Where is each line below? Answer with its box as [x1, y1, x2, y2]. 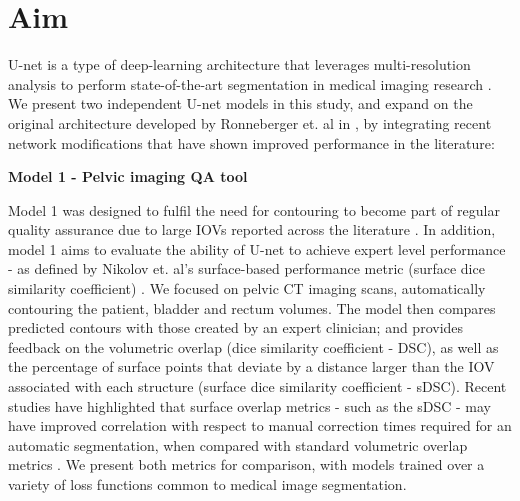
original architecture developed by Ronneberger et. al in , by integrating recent [8, 112, 492, 133]
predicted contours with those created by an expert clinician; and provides [8, 317, 464, 338]
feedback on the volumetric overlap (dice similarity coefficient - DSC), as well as [8, 336, 499, 357]
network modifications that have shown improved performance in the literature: [8, 132, 495, 153]
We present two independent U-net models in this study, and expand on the [8, 93, 473, 114]
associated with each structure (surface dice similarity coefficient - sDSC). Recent [8, 376, 507, 397]
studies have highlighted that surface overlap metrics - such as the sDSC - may [8, 395, 492, 416]
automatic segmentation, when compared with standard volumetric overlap [8, 434, 468, 455]
